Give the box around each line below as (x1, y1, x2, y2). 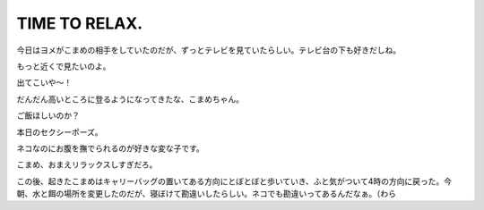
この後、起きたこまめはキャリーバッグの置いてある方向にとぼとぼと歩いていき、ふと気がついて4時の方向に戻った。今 (16, 175, 453, 187)
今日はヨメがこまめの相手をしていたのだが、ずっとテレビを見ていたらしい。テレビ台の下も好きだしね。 (16, 45, 402, 55)
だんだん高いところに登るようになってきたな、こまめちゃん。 (16, 94, 244, 105)
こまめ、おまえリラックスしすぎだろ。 (16, 159, 158, 170)
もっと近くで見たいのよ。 (16, 61, 111, 71)
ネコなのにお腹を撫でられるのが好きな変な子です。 (16, 143, 205, 154)
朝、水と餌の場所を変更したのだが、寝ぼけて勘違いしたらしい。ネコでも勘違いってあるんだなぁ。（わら (16, 189, 397, 199)
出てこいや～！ (16, 77, 72, 88)
